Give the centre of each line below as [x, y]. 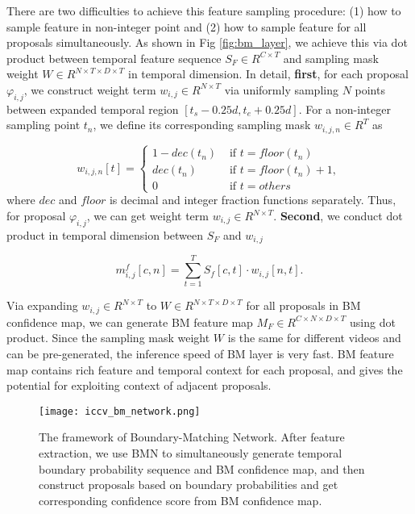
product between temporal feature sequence [114, 58]
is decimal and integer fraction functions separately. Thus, [253, 200]
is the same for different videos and [314, 338]
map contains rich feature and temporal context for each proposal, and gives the [205, 369]
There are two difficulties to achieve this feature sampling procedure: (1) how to [204, 10]
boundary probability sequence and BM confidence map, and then [202, 468]
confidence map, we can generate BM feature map [130, 322]
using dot [372, 322]
